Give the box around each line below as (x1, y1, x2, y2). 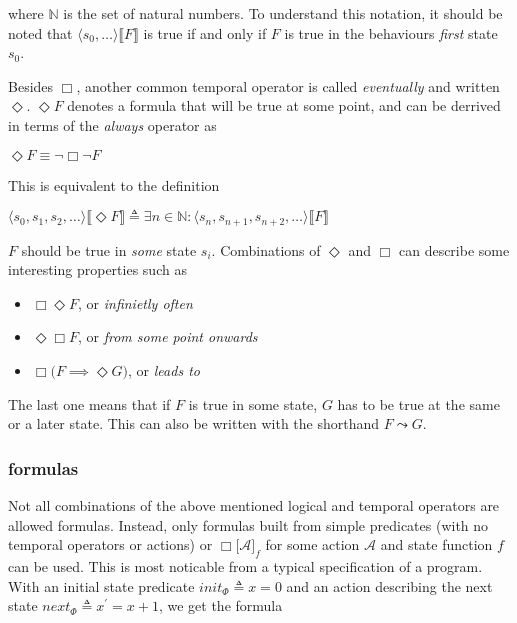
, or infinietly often (78, 292, 193, 313)
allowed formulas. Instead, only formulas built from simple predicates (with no (8, 514, 489, 535)
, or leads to (128, 359, 200, 380)
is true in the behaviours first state (284, 22, 498, 43)
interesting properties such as (8, 259, 187, 280)
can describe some (398, 239, 510, 260)
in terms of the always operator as (8, 114, 217, 135)
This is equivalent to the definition (8, 174, 220, 195)
